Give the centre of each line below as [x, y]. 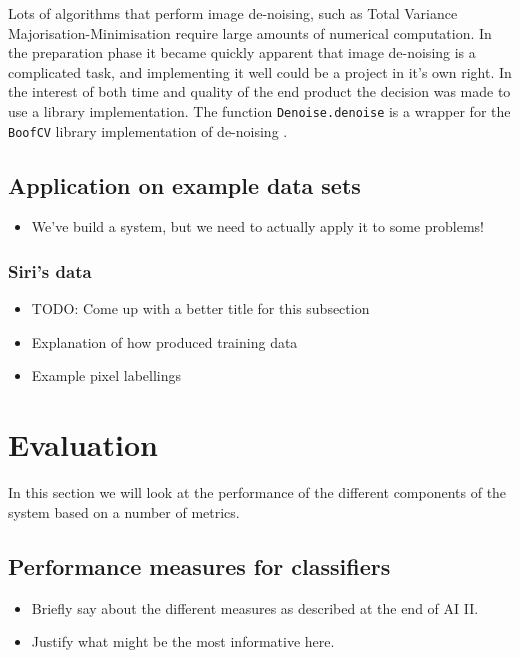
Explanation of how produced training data [164, 341]
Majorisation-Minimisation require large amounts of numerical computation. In [250, 32]
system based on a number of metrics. [124, 511]
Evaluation [83, 444]
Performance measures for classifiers [199, 565]
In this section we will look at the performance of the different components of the [257, 492]
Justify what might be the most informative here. [183, 641]
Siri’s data [50, 271]
